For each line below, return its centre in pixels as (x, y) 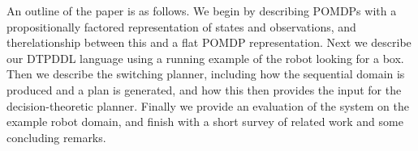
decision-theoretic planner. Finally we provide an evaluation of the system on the (208, 105)
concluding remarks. (56, 137)
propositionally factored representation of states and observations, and (181, 26)
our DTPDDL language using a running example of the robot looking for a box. (205, 58)
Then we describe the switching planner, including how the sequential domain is (206, 74)
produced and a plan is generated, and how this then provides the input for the (204, 89)
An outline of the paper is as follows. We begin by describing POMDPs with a (202, 10)
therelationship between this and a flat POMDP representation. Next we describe (209, 42)
